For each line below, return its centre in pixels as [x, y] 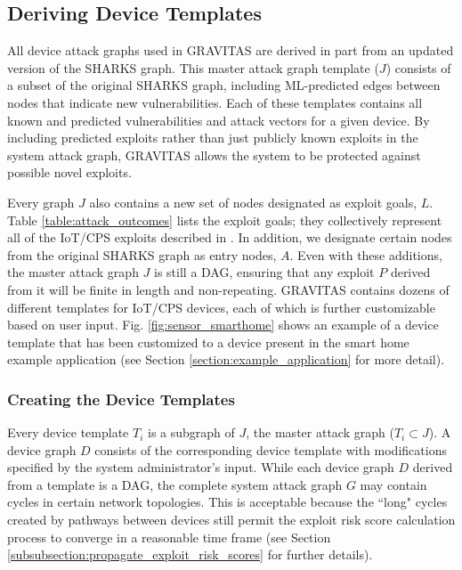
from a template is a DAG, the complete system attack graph [175, 484]
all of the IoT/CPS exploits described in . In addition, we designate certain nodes [230, 237]
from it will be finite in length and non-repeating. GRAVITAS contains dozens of [228, 289]
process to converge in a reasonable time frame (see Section [169, 537]
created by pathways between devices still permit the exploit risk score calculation [231, 520]
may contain [393, 484]
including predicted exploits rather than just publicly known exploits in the [213, 138]
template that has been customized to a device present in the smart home [208, 342]
